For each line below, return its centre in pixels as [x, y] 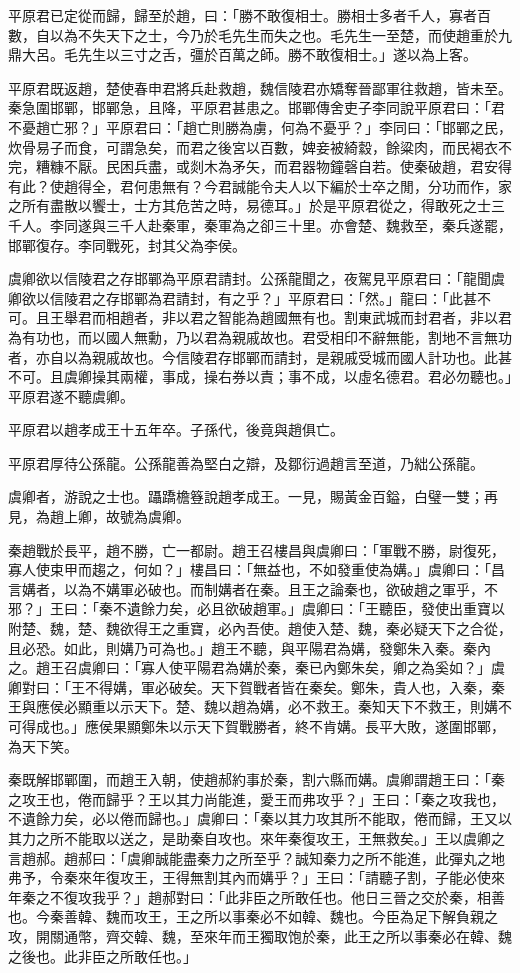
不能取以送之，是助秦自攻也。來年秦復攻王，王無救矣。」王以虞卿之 [284, 837]
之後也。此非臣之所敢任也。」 [102, 955]
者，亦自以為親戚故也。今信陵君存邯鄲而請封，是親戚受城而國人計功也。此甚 [260, 356]
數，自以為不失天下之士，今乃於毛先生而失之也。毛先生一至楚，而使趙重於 [253, 34]
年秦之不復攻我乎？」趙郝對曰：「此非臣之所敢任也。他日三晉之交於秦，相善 [256, 896]
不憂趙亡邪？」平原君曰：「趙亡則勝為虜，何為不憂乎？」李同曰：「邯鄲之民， [260, 126]
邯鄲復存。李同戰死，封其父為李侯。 [127, 244]
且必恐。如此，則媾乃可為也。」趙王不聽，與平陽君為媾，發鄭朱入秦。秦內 [249, 647]
